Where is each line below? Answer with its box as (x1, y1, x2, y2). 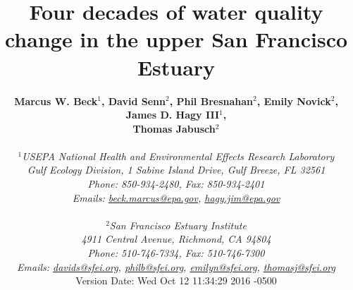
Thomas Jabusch (132, 121, 216, 135)
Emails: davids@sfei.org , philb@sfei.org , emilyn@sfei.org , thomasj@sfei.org (17, 259, 335, 274)
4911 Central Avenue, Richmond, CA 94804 (81, 231, 271, 246)
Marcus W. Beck (14, 93, 98, 108)
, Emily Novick (256, 93, 331, 108)
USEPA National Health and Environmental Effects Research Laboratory (22, 148, 335, 163)
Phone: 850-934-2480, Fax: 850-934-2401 (87, 176, 265, 191)
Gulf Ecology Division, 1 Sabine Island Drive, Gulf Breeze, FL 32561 (27, 162, 326, 177)
